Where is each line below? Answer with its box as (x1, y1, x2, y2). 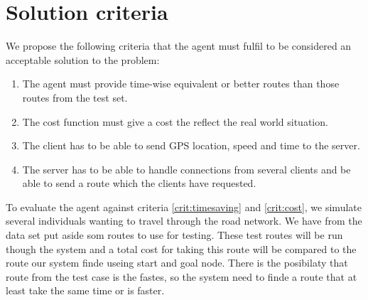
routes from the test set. (22, 90, 128, 105)
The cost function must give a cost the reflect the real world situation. (22, 114, 328, 129)
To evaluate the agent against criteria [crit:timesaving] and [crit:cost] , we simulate (6, 199, 362, 214)
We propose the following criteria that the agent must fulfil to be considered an (6, 38, 352, 53)
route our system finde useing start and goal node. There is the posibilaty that (6, 255, 348, 270)
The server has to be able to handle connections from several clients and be (22, 161, 351, 176)
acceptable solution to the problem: (6, 52, 160, 67)
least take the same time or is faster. (6, 283, 165, 298)
